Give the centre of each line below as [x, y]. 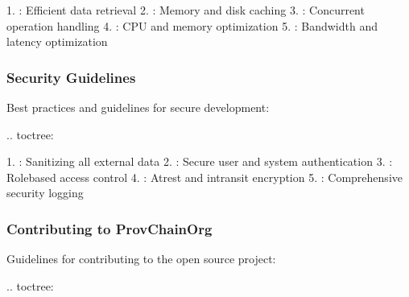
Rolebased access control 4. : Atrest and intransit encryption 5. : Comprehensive [204, 177]
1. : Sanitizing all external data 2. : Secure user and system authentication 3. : [200, 161]
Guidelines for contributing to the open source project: [141, 259]
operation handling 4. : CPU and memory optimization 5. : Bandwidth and [192, 25]
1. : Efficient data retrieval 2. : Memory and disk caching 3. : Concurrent [186, 10]
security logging [45, 193]
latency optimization [57, 41]
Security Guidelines [71, 77]
